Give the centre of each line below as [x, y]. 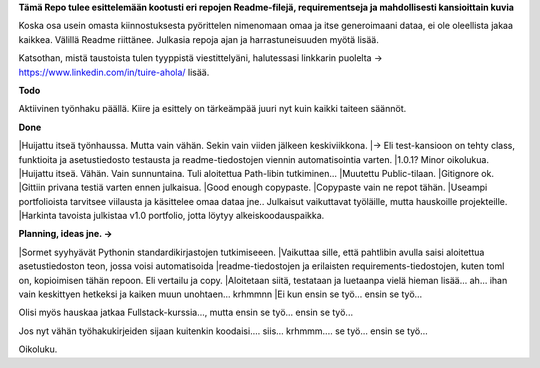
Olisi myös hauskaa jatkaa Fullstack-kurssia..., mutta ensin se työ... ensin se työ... [186, 312]
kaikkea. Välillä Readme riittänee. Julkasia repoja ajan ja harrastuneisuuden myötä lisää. [198, 39]
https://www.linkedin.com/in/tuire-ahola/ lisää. [114, 72]
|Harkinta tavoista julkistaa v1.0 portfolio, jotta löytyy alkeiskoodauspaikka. [171, 216]
